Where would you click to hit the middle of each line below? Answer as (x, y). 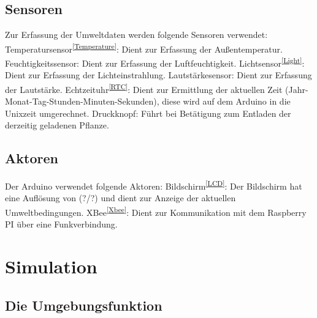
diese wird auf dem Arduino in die (226, 101)
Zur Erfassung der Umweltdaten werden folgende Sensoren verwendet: (136, 35)
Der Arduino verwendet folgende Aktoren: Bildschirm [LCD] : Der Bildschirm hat (154, 185)
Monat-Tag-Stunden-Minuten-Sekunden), (82, 101)
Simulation (51, 266)
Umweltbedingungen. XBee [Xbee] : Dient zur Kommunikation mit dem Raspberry (156, 211)
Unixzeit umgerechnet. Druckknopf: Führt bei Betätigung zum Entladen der (148, 113)
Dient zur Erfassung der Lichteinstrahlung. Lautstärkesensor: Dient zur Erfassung (158, 75)
